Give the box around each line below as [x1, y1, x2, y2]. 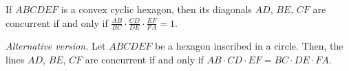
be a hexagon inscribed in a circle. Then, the [154, 39, 343, 53]
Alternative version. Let [6, 39, 106, 53]
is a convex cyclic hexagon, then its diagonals [61, 2, 252, 16]
